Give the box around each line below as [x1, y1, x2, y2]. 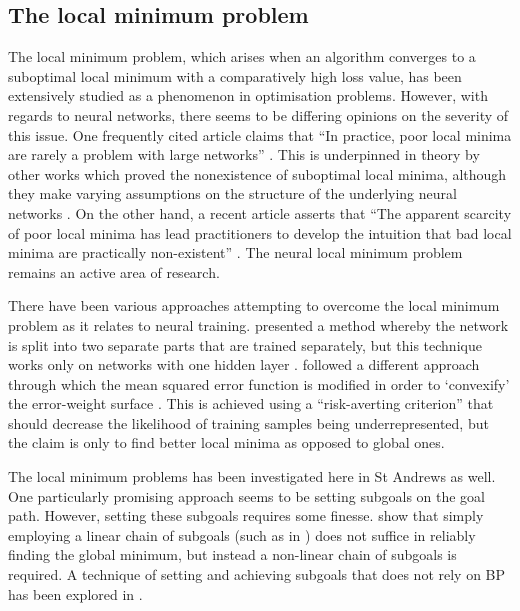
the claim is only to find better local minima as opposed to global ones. [8, 432, 445, 453]
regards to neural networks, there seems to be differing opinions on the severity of [8, 104, 509, 125]
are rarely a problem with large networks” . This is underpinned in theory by [8, 144, 480, 165]
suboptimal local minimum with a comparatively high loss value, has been [8, 65, 462, 86]
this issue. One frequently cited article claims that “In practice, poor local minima [8, 124, 512, 145]
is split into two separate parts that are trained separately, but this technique [8, 334, 482, 355]
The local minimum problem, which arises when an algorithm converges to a [8, 46, 476, 67]
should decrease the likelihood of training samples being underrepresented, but [8, 412, 489, 433]
